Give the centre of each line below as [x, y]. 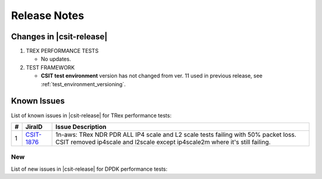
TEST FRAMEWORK [50, 67]
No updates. [56, 59]
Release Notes [48, 15]
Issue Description [81, 127]
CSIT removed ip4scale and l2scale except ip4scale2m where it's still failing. [163, 142]
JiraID [34, 127]
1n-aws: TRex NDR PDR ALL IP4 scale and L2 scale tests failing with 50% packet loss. [176, 134]
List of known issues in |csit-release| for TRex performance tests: [91, 115]
